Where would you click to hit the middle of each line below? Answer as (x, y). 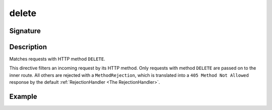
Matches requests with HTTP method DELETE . (57, 59)
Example (23, 97)
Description (28, 47)
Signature (25, 31)
